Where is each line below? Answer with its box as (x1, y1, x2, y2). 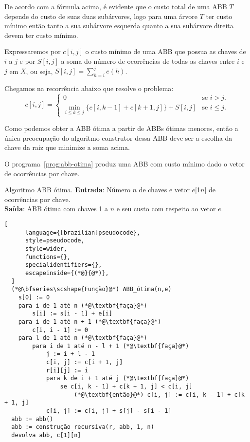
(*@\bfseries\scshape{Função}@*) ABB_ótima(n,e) (11, 286, 172, 293)
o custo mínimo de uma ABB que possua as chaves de (85, 46, 246, 56)
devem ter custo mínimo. (4, 30, 78, 40)
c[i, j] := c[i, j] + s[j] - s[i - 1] (46, 407, 172, 415)
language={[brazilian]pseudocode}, (25, 229, 141, 236)
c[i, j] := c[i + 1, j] (46, 359, 123, 366)
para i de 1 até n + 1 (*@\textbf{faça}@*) (18, 318, 161, 325)
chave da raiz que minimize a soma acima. (4, 142, 130, 152)
